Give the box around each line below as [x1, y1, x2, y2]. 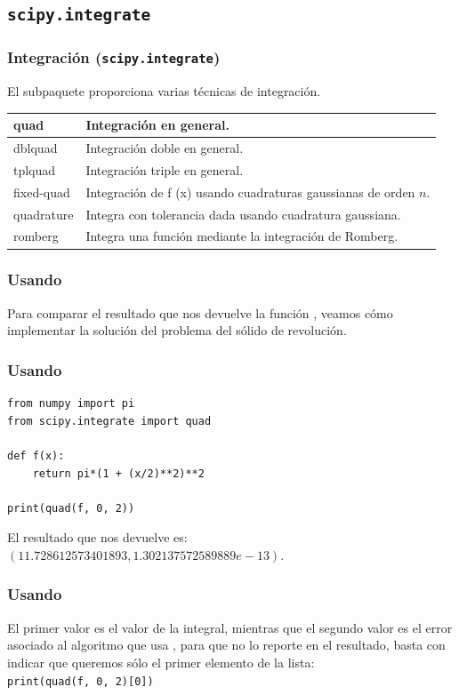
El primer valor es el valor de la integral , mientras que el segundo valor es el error [7, 618, 453, 636]
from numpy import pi [7, 397, 135, 411]
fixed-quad [13, 182, 70, 201]
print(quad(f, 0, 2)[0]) [7, 675, 154, 688]
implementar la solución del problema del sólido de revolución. [7, 321, 347, 340]
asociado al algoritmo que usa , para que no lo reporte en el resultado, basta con [7, 635, 446, 654]
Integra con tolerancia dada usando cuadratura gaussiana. [85, 204, 401, 223]
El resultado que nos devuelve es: [7, 528, 188, 547]
